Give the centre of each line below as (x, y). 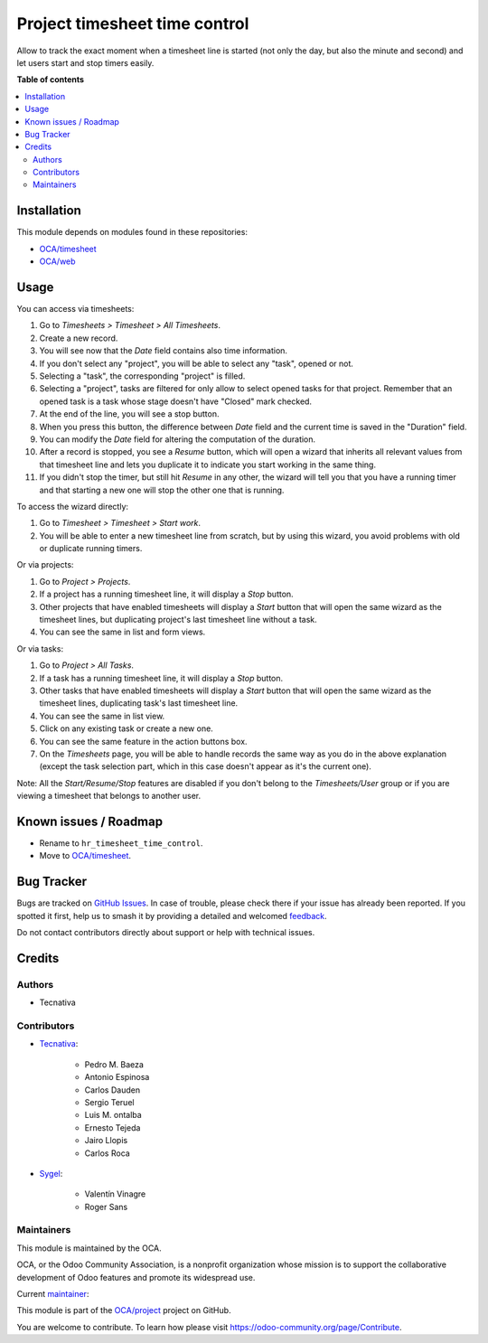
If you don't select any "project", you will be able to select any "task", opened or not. (197, 363)
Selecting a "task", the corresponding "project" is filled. (142, 376)
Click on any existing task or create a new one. (127, 728)
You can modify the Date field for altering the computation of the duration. (178, 439)
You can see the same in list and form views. (122, 632)
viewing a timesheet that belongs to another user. (109, 796)
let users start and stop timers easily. (85, 62)
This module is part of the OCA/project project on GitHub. (124, 1310)
